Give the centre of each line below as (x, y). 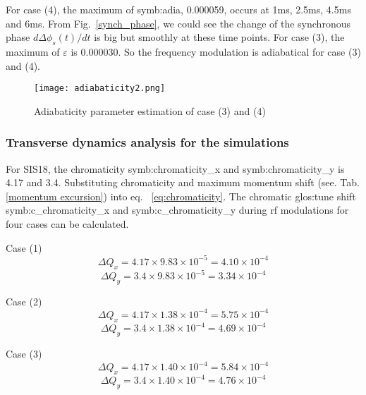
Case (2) (24, 301)
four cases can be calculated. (67, 224)
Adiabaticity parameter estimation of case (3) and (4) (150, 110)
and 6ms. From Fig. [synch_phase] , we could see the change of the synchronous (178, 23)
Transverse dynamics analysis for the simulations (147, 142)
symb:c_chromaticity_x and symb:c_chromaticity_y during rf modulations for (177, 210)
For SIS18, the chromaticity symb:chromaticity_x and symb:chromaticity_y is (175, 168)
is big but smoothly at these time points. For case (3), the (219, 37)
